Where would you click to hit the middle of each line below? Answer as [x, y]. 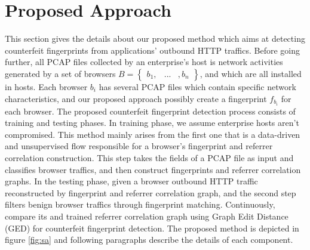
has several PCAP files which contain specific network [197, 86]
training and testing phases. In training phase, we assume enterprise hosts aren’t [152, 123]
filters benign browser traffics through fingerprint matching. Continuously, [140, 204]
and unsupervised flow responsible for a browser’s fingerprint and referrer [139, 146]
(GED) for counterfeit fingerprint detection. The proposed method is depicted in [152, 228]
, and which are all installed [251, 73]
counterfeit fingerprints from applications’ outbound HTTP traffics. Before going [153, 50]
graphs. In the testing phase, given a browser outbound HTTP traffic [131, 181]
